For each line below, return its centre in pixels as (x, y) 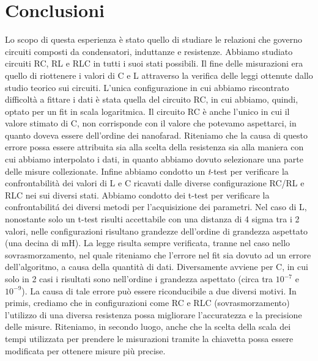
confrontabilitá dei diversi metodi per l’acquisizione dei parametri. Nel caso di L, (156, 207)
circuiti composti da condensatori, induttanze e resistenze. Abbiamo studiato (149, 51)
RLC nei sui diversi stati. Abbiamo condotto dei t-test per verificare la (137, 195)
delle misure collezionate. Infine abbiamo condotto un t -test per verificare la (147, 171)
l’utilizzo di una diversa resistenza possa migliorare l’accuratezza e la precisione (153, 314)
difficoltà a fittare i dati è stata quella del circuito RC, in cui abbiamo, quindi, (152, 99)
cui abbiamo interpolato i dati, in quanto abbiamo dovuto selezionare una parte (154, 159)
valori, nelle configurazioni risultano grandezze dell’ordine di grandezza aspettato (157, 231)
